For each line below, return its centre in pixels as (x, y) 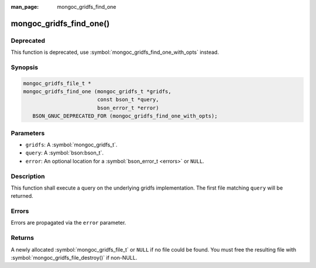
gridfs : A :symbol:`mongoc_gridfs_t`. (71, 145)
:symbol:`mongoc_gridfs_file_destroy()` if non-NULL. (74, 257)
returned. (22, 196)
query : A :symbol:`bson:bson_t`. (64, 153)
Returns (23, 238)
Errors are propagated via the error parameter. (68, 223)
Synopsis (24, 67)
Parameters (28, 133)
